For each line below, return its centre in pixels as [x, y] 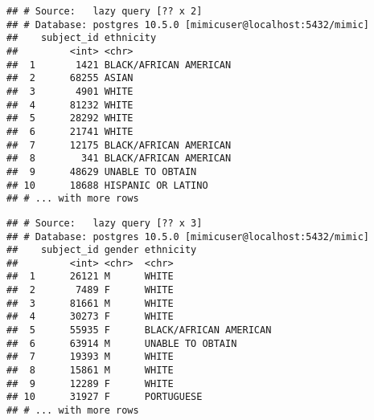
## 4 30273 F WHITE [90, 317]
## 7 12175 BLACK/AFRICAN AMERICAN [119, 145]
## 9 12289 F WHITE [90, 383]
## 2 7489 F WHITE [90, 290]
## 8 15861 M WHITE [90, 371]
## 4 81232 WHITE [70, 105]
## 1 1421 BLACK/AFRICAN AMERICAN [119, 65]
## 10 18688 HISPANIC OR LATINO [107, 185]
